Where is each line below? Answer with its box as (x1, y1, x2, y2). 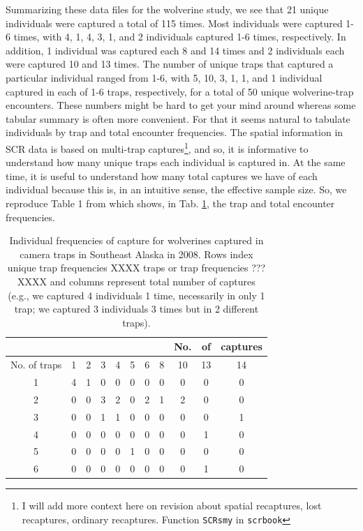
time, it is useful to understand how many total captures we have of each (6, 168, 318, 183)
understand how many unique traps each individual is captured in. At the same (6, 155, 346, 170)
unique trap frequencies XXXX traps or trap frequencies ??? (7, 260, 265, 275)
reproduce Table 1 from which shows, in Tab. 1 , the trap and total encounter (6, 195, 335, 210)
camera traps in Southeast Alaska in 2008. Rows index (20, 246, 253, 261)
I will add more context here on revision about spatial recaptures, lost (22, 498, 322, 513)
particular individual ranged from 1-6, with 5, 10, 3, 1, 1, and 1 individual (6, 70, 323, 84)
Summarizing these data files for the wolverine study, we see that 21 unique (6, 2, 329, 16)
